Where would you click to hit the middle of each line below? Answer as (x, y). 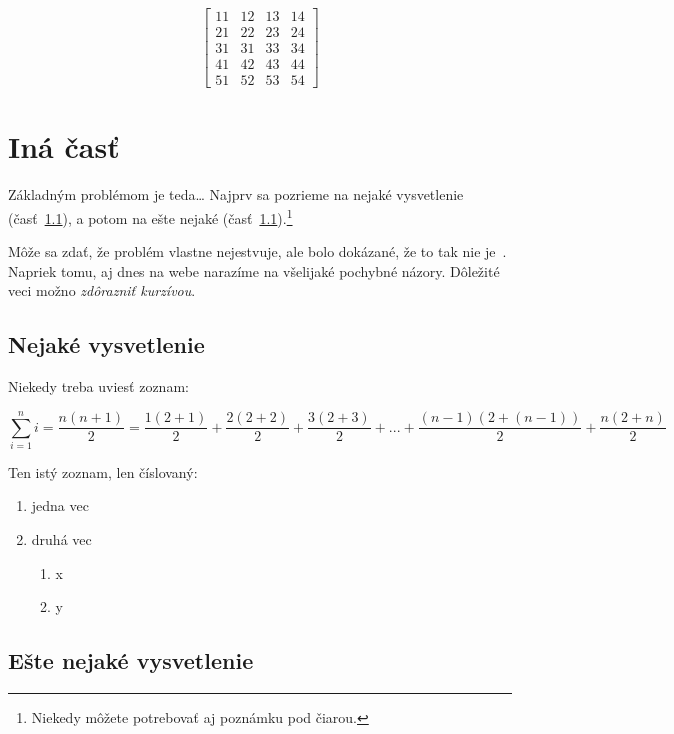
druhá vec (61, 539)
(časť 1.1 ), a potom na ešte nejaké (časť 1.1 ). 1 (150, 216)
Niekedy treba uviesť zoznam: (98, 386)
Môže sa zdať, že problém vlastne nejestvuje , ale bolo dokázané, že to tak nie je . (257, 251)
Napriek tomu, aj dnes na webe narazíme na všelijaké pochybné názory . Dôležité (254, 270)
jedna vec (60, 505)
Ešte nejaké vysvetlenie (131, 660)
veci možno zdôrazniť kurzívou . (102, 290)
